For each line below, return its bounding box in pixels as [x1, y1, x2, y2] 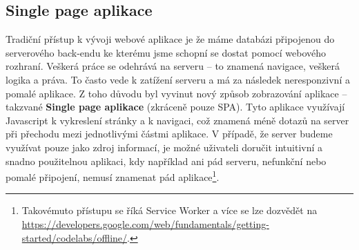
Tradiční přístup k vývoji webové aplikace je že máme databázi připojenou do [6, 32, 335, 46]
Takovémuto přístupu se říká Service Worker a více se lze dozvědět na [21, 203, 318, 218]
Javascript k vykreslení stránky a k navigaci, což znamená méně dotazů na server [6, 113, 349, 127]
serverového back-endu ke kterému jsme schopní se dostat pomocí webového [6, 45, 326, 59]
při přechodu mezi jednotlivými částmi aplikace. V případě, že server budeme [6, 126, 333, 141]
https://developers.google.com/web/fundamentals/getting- [21, 216, 269, 231]
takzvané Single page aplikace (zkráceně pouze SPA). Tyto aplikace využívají [6, 99, 345, 114]
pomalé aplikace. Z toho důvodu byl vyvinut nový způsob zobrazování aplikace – [6, 86, 347, 100]
